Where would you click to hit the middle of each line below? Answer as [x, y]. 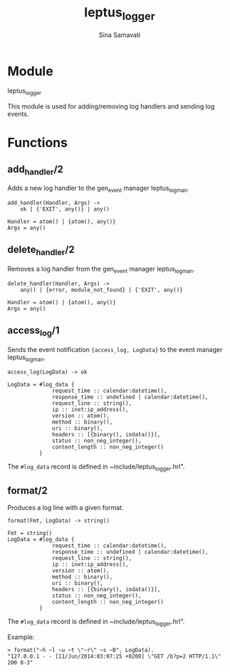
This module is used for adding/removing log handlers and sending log [111, 106]
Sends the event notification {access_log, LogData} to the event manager [115, 349]
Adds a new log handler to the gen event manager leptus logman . [98, 189]
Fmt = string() [30, 533]
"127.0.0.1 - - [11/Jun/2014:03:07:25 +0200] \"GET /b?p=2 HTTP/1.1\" [114, 657]
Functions [37, 143]
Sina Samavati [120, 35]
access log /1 [33, 331]
